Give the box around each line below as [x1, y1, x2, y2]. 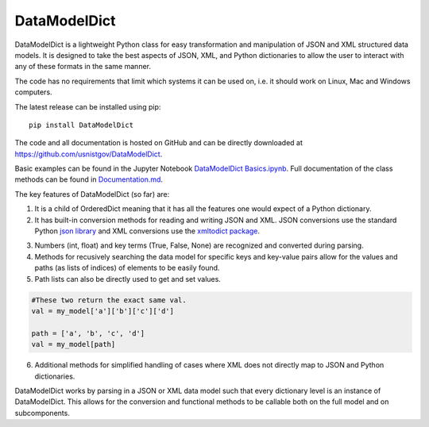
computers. [14, 87, 52, 97]
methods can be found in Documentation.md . [14, 175, 163, 184]
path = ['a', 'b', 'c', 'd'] [31, 329, 145, 337]
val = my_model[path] [31, 340, 116, 349]
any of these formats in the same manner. [14, 62, 151, 71]
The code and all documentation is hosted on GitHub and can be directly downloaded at [14, 138, 303, 148]
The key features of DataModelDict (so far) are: [14, 189, 170, 198]
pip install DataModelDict [29, 120, 134, 129]
